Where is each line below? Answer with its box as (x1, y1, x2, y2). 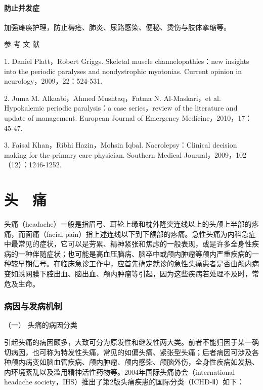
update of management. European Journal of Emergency (4, 112, 180, 123)
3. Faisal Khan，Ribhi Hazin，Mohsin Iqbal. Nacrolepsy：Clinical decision (4, 139, 237, 150)
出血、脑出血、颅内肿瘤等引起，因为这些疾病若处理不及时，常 (53, 268, 259, 279)
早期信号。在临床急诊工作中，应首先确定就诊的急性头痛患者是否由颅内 (18, 258, 252, 269)
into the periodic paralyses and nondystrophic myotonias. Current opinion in (4, 65, 242, 76)
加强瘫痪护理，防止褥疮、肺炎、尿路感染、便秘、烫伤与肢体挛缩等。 (4, 21, 231, 32)
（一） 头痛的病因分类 (4, 320, 77, 330)
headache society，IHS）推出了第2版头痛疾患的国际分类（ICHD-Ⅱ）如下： (4, 376, 244, 387)
